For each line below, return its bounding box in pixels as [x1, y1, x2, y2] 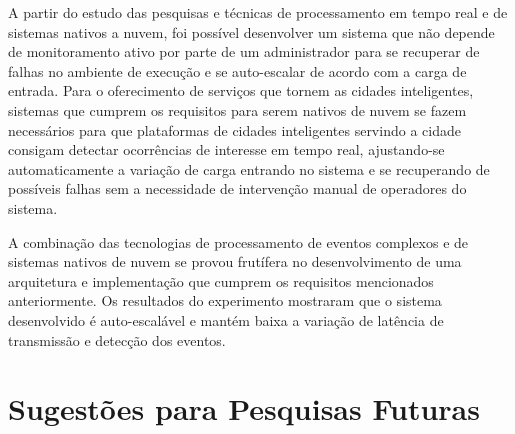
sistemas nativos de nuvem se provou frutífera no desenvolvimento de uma [8, 251, 462, 272]
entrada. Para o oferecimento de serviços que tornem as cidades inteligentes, [8, 80, 474, 101]
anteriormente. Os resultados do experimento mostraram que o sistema [8, 290, 442, 311]
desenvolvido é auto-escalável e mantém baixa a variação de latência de [8, 309, 444, 330]
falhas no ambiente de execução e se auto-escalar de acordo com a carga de [8, 60, 467, 81]
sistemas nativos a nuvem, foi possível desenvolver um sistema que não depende [8, 21, 495, 42]
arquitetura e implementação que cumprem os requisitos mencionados [8, 270, 434, 291]
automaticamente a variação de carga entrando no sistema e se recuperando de [8, 158, 490, 179]
